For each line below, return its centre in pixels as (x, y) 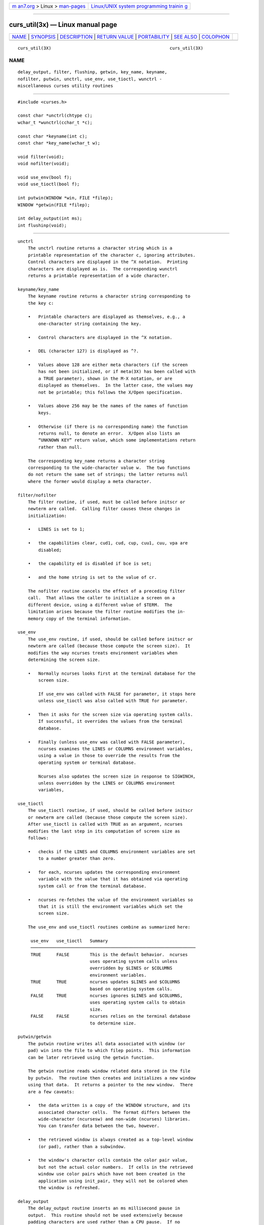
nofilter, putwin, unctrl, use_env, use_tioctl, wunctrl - (90, 79)
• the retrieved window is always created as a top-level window (110, 1140)
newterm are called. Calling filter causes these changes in (104, 509)
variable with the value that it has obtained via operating (113, 879)
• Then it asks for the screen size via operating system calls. (110, 715)
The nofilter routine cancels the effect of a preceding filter (106, 591)
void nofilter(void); (44, 164)
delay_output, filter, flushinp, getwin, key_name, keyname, (92, 72)
